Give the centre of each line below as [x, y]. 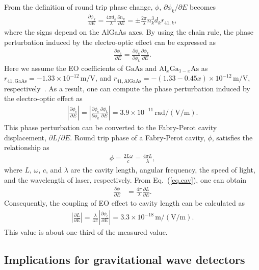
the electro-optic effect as [43, 98]
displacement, [25, 137]
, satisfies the [232, 137]
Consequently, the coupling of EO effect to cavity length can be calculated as [125, 203]
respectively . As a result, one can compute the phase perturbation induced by [127, 88]
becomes [203, 7]
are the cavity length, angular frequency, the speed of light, [163, 170]
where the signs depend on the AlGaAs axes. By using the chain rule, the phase [129, 31]
